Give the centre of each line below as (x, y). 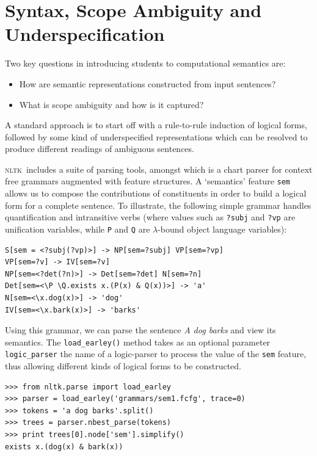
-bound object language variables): (222, 229)
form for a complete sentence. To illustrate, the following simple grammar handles (158, 205)
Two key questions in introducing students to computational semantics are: (145, 63)
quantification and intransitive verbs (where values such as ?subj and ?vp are (150, 217)
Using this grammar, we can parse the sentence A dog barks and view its (140, 330)
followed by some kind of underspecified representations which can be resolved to (156, 136)
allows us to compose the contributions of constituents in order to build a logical (156, 193)
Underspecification (85, 34)
